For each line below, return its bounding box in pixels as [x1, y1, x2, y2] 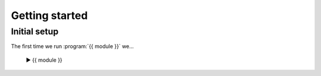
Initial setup [11, 26, 59, 37]
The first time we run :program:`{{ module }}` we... [11, 43, 134, 50]
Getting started [11, 9, 88, 22]
